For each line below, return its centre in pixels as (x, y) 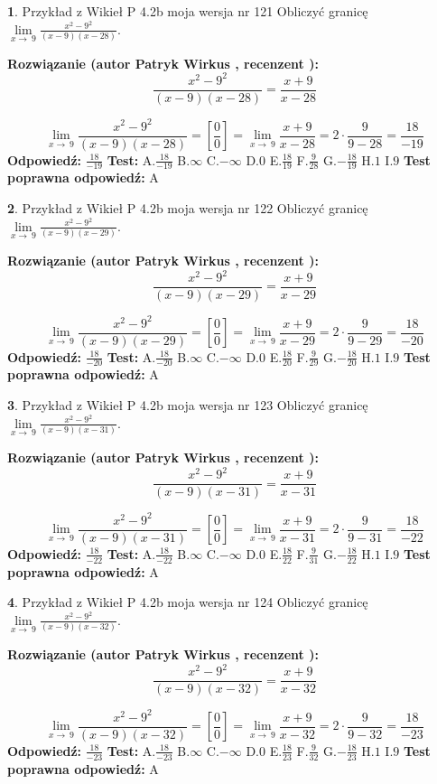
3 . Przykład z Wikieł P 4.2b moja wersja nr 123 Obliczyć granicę (188, 405)
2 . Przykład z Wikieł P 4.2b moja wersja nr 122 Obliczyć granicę (188, 208)
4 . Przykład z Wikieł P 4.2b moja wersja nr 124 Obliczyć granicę (188, 602)
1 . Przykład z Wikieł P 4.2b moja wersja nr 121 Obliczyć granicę (188, 11)
